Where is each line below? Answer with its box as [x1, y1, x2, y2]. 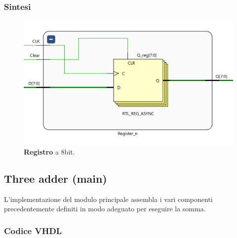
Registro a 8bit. [24, 146, 75, 157]
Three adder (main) [4, 170, 107, 186]
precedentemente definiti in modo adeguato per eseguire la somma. [4, 203, 206, 214]
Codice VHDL [4, 224, 62, 237]
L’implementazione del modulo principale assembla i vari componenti [4, 194, 213, 204]
